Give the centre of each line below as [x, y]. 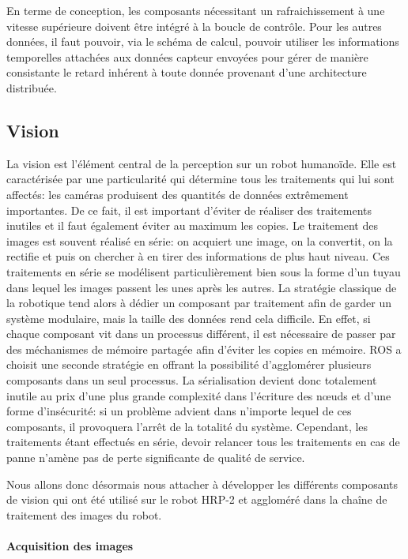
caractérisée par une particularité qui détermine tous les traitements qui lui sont [200, 179]
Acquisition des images [70, 546]
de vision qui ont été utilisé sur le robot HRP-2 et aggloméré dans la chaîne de [197, 499]
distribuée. [32, 87]
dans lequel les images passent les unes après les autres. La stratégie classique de [202, 287]
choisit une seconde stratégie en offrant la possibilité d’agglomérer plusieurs [189, 364]
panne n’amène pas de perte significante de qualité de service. [156, 458]
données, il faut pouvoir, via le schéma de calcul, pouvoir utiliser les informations [203, 41]
